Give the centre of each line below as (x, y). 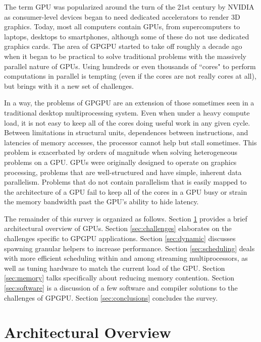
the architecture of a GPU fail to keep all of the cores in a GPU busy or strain (126, 191)
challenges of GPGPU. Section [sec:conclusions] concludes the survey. (111, 297)
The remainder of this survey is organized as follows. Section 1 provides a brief (126, 218)
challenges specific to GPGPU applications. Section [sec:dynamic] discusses (120, 238)
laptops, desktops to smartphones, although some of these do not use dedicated (127, 36)
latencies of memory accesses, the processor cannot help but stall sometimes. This (130, 142)
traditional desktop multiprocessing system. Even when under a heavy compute (127, 112)
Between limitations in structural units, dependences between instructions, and (126, 132)
